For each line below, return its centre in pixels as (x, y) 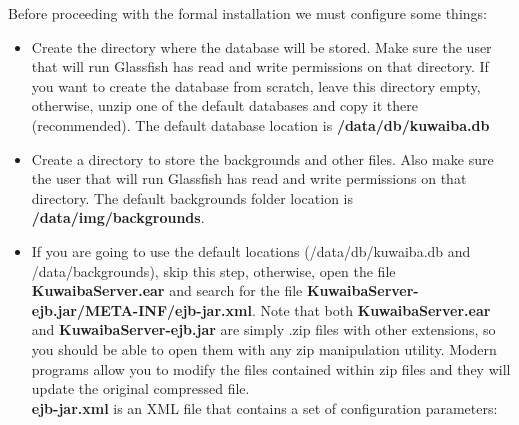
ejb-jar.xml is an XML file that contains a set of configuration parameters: (264, 407)
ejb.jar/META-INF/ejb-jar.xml (141, 309)
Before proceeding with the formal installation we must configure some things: (247, 13)
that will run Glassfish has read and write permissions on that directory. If (260, 66)
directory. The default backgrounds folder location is (192, 197)
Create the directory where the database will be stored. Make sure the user (261, 46)
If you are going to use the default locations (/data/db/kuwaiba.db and (251, 250)
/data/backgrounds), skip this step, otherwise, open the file (213, 270)
